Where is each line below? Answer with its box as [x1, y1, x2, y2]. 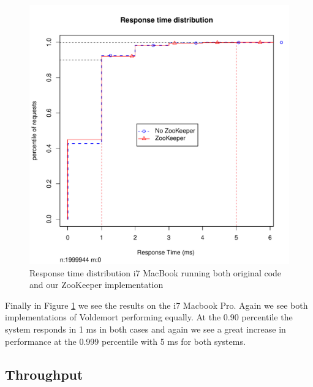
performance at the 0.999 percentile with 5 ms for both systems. [5, 334, 246, 347]
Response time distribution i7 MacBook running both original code [29, 266, 282, 279]
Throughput [5, 364, 83, 383]
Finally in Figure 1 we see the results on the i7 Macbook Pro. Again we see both [5, 298, 308, 311]
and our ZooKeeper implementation [29, 278, 164, 291]
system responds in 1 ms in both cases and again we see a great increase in [5, 322, 286, 335]
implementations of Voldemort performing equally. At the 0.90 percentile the [5, 311, 293, 323]
